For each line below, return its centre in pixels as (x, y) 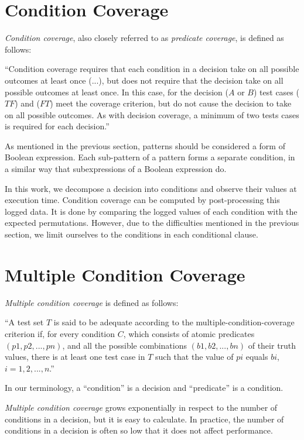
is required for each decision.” (57, 126)
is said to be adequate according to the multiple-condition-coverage (174, 322)
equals (257, 357)
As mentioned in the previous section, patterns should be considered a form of (145, 145)
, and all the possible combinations (125, 345)
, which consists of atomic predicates (189, 333)
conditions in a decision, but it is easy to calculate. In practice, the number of (144, 419)
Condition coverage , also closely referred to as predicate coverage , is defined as (144, 38)
